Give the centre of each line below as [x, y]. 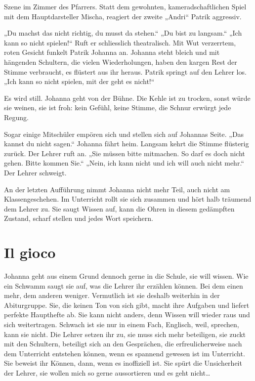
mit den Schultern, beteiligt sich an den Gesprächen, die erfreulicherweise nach [123, 344]
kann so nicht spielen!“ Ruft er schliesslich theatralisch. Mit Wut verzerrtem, [120, 42]
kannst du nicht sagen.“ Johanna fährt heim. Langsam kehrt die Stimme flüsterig [127, 144]
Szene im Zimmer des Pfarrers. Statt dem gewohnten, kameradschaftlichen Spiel [125, 6]
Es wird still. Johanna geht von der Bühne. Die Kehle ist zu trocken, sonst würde [127, 98]
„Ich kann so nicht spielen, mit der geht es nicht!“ [79, 81]
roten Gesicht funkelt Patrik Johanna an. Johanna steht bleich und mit [112, 52]
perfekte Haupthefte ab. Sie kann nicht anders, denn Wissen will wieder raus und [127, 315]
